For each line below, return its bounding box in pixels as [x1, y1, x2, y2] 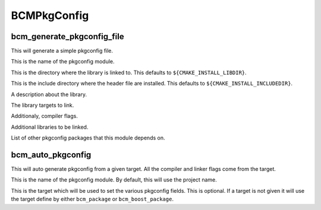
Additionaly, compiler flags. [11, 113, 78, 120]
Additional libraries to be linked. [11, 123, 89, 131]
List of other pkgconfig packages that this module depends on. [11, 134, 165, 142]
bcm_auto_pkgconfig [11, 150, 92, 160]
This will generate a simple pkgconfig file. [11, 47, 113, 55]
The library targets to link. [11, 101, 74, 109]
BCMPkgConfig [11, 9, 89, 22]
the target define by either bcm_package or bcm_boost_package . [11, 196, 174, 203]
